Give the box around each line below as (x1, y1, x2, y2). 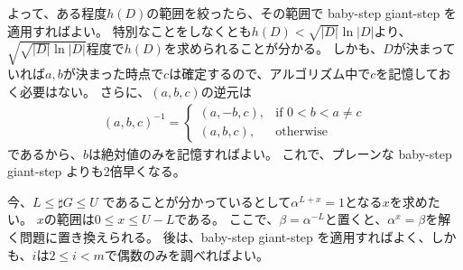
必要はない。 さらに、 (19, 81, 151, 100)
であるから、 (7, 144, 83, 163)
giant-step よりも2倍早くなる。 (7, 162, 186, 181)
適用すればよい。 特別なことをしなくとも (7, 21, 252, 40)
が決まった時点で (62, 64, 164, 83)
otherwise (275, 126, 328, 139)
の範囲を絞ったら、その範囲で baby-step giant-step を (146, 4, 457, 22)
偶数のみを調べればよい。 (116, 245, 269, 264)
